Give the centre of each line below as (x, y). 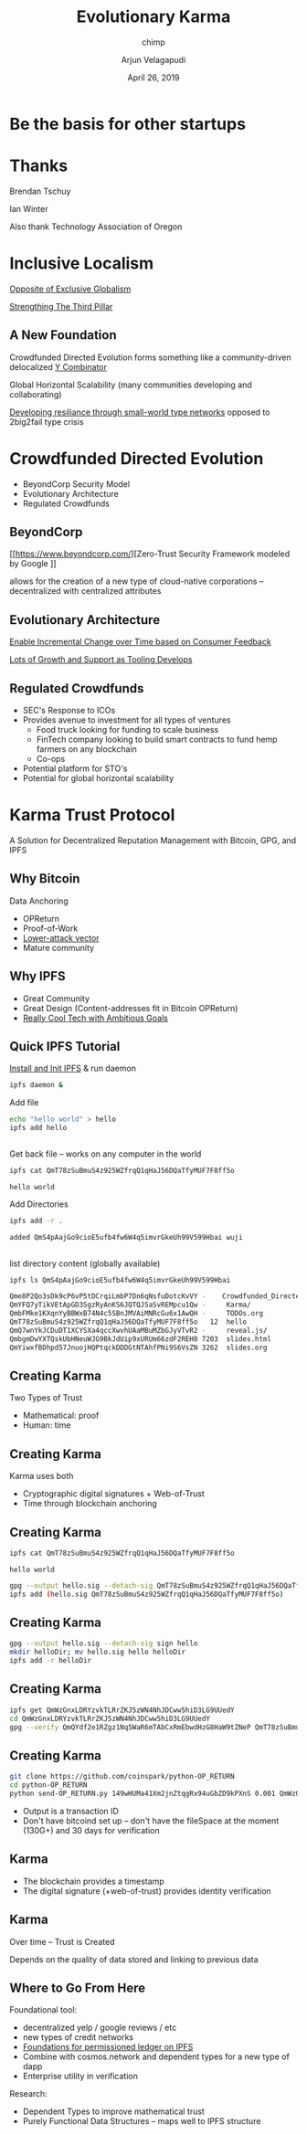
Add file (24, 1103)
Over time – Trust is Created (62, 1941)
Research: (28, 2094)
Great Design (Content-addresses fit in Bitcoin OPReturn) (130, 1008)
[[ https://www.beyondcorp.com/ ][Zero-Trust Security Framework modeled (150, 554)
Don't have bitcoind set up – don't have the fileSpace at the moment (151, 1821)
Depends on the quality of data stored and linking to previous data (134, 1959)
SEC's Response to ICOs (69, 710)
